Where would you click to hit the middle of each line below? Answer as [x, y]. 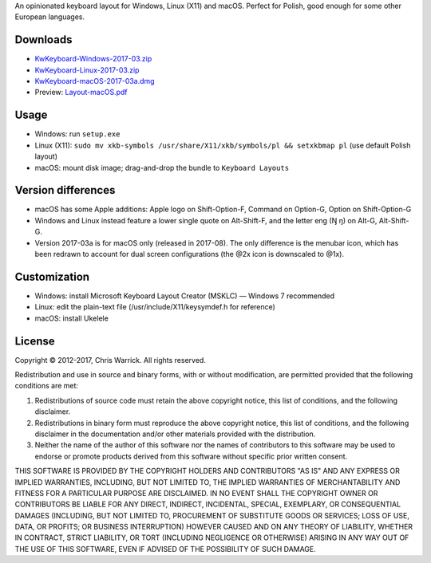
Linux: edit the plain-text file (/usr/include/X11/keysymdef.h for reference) [155, 307]
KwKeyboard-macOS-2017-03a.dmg [95, 81]
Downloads [43, 40]
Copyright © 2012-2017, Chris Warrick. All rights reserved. [111, 360]
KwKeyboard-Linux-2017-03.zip [87, 70]
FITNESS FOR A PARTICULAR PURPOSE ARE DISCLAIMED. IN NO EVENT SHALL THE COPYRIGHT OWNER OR [196, 493]
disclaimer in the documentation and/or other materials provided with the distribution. [175, 434]
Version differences [65, 190]
